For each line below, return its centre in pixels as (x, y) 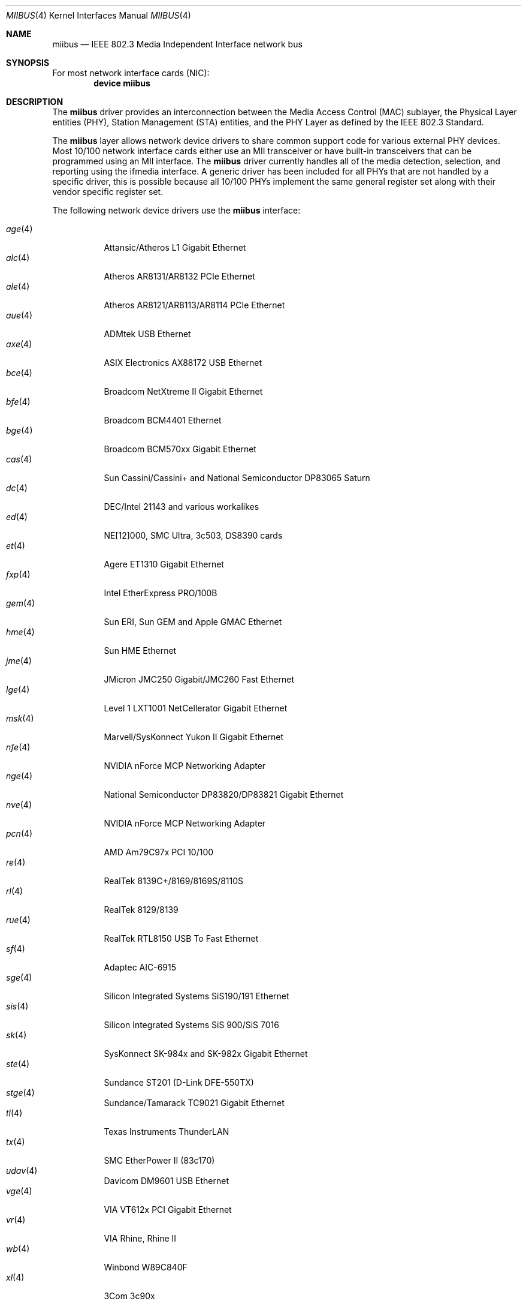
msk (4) (20, 718)
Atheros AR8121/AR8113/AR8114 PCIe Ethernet (194, 305)
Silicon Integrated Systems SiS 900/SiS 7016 (191, 1025)
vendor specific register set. (108, 192)
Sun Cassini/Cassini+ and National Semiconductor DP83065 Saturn (237, 478)
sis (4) (17, 1006)
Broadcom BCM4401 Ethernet (163, 420)
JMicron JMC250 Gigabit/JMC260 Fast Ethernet (199, 679)
